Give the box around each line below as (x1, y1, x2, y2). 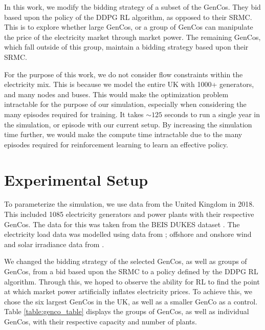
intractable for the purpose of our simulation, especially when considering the (4, 99, 247, 109)
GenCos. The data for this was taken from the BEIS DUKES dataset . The (4, 218, 240, 229)
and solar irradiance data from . (4, 238, 104, 249)
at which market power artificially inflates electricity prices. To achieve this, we (4, 286, 252, 297)
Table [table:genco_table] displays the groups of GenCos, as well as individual (4, 306, 249, 317)
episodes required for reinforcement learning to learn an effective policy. (4, 139, 228, 149)
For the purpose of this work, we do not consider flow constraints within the (4, 69, 243, 79)
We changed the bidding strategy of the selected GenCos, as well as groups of (4, 256, 247, 267)
